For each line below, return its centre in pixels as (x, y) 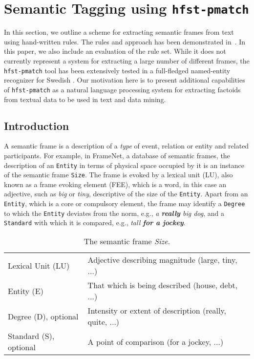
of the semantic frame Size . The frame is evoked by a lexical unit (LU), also (118, 175)
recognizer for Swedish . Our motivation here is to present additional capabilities (125, 80)
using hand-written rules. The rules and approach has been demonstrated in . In (125, 41)
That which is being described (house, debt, (163, 285)
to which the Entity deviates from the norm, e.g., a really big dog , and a (114, 213)
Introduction (37, 125)
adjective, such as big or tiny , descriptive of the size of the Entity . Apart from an (126, 194)
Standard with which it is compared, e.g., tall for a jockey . (95, 222)
